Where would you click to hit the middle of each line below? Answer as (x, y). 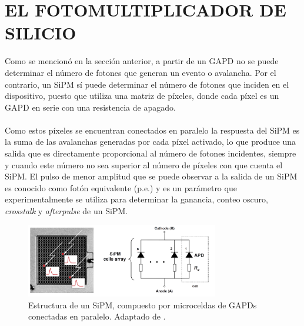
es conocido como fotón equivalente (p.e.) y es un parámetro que (121, 187)
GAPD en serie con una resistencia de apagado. (90, 107)
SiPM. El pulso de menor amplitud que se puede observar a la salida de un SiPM (151, 176)
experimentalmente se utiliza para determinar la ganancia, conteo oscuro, (136, 199)
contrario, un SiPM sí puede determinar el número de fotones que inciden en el (147, 84)
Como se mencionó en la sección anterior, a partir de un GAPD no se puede (142, 61)
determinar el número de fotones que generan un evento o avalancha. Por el (141, 72)
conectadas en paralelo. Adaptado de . (97, 316)
